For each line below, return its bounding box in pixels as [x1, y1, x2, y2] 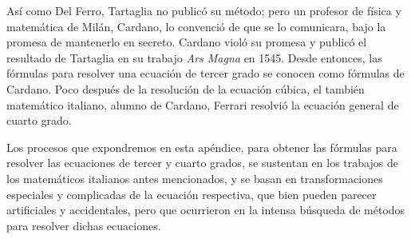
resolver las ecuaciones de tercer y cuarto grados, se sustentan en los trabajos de [6, 154, 398, 171]
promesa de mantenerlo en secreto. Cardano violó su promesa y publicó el [6, 34, 367, 50]
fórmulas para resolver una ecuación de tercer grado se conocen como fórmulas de [6, 65, 405, 82]
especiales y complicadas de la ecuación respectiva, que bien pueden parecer [6, 185, 377, 202]
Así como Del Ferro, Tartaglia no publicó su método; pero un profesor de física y [6, 2, 401, 18]
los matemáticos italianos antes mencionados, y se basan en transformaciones [6, 169, 383, 186]
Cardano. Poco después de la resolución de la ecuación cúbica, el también [6, 80, 365, 97]
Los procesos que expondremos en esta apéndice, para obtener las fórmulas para [6, 138, 397, 155]
